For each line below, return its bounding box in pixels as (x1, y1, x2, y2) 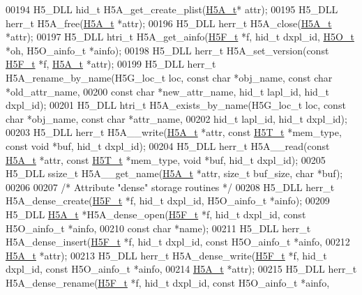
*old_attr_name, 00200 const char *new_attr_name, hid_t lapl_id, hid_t (6, 84, 329, 98)
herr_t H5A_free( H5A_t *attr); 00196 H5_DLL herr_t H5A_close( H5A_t (6, 15, 332, 30)
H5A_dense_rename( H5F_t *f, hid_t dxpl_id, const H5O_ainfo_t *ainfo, (6, 275, 330, 289)
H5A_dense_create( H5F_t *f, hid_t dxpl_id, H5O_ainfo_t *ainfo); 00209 (6, 193, 330, 208)
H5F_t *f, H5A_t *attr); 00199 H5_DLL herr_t (6, 56, 216, 71)
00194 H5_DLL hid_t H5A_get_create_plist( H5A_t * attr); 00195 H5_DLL (6, 2, 338, 16)
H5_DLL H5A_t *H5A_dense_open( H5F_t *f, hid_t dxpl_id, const (6, 206, 306, 221)
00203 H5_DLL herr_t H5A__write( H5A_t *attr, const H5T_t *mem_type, (6, 125, 342, 139)
